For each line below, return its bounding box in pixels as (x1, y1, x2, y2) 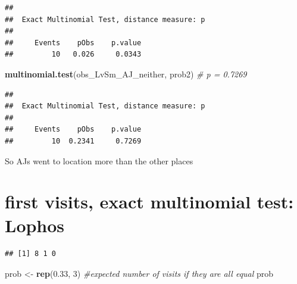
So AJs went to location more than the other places (5, 154, 193, 167)
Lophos (5, 213, 65, 237)
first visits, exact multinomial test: (5, 189, 294, 214)
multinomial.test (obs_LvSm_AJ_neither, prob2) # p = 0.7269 (5, 67, 247, 80)
